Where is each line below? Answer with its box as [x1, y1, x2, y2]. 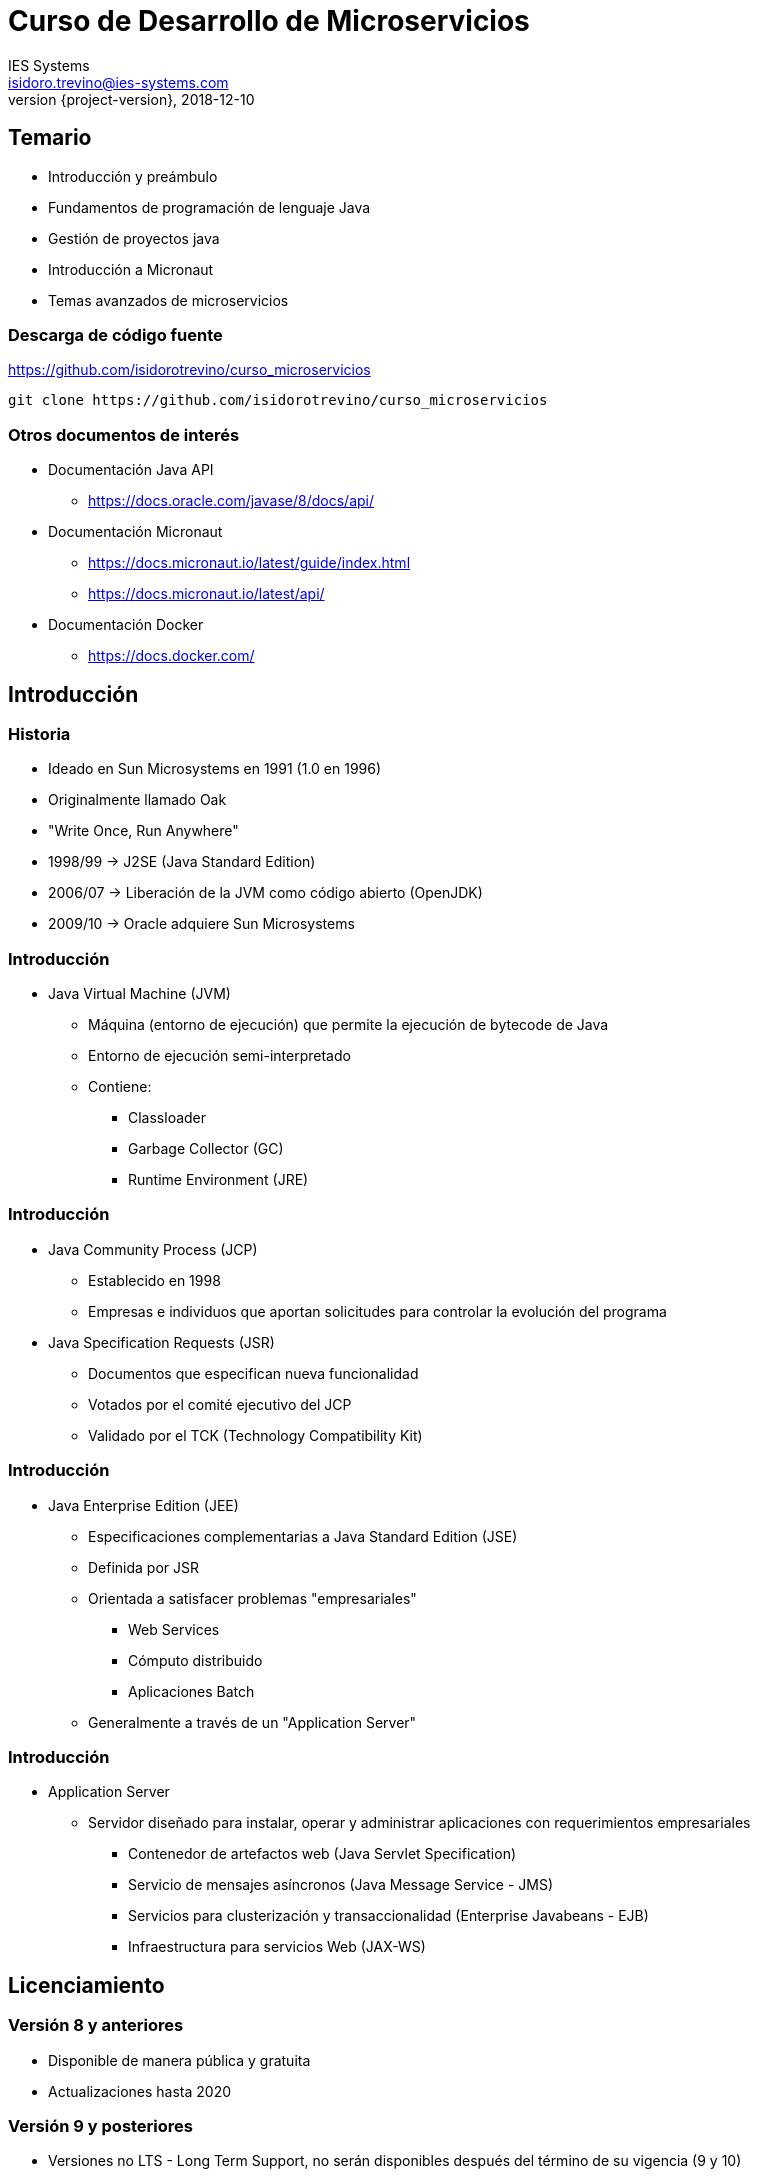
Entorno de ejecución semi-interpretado [88, 1047, 351, 1065]
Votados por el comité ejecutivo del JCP [88, 1395, 352, 1413]
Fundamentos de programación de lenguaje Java [48, 198, 371, 216]
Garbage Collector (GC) [128, 1140, 284, 1158]
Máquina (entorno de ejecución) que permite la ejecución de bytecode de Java [88, 1016, 609, 1034]
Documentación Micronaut [48, 523, 223, 541]
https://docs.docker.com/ [88, 647, 255, 665]
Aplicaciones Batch [128, 1682, 255, 1700]
